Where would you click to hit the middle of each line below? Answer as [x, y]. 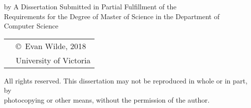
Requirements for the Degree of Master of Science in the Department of [112, 16]
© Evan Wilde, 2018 [51, 46]
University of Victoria [53, 60]
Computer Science [31, 26]
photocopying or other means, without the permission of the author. [107, 99]
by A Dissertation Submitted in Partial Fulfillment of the [90, 6]
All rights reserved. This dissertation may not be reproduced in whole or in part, [126, 80]
